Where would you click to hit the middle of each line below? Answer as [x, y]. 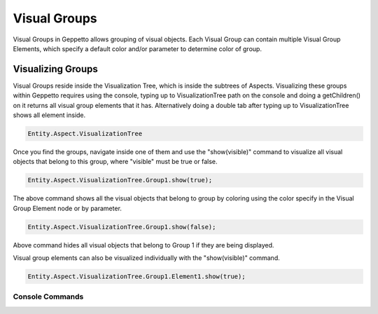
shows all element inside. [49, 115]
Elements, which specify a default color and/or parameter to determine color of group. [138, 48]
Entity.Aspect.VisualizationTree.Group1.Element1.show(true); [136, 277]
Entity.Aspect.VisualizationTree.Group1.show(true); [120, 180]
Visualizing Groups [55, 69]
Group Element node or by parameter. [68, 208]
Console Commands [48, 296]
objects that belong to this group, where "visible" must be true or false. [115, 162]
